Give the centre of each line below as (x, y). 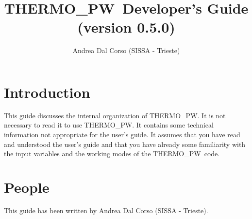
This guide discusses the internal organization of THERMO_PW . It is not (115, 115)
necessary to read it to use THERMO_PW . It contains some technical (109, 125)
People (27, 187)
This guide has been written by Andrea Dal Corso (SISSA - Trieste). (106, 210)
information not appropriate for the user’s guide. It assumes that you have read (122, 135)
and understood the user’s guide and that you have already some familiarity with (125, 144)
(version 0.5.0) (126, 27)
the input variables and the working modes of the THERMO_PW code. (112, 154)
